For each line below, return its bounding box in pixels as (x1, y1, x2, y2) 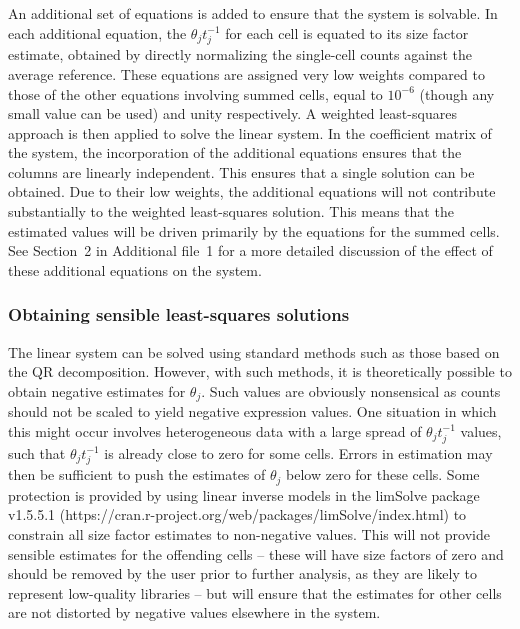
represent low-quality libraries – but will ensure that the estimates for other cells (8, 582, 502, 603)
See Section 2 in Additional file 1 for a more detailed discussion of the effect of (8, 240, 493, 261)
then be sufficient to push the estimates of (8, 464, 266, 485)
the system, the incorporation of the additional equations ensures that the (8, 142, 462, 163)
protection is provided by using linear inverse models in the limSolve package (8, 484, 480, 505)
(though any (419, 83, 495, 104)
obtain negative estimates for (8, 380, 186, 401)
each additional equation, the (8, 22, 187, 43)
